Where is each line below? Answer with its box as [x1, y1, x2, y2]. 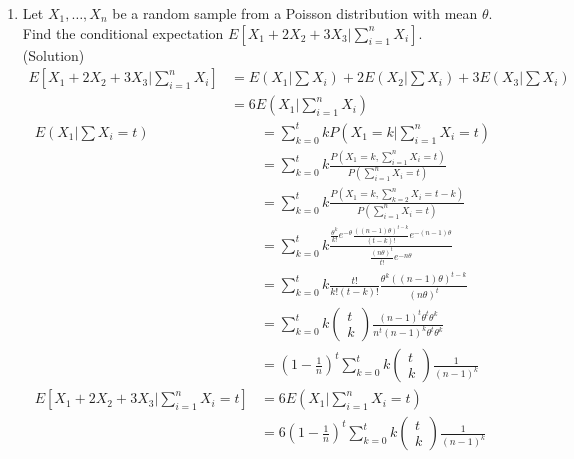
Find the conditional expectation [22, 22, 224, 43]
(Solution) [22, 44, 85, 65]
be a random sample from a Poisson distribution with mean [112, 3, 478, 23]
